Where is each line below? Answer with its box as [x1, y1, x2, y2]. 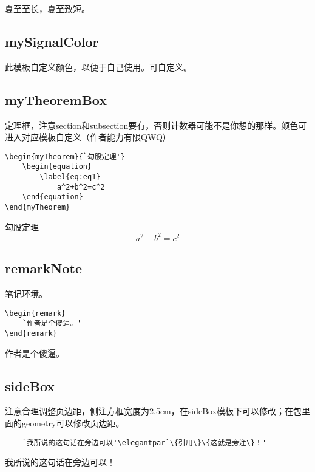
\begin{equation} [22, 162, 92, 171]
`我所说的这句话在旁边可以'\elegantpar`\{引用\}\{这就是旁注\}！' [22, 438, 267, 447]
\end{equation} [22, 193, 83, 202]
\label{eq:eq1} [39, 173, 101, 182]
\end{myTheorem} [5, 203, 70, 212]
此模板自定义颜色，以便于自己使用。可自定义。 [5, 60, 192, 73]
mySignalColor [5, 32, 99, 50]
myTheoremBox [5, 90, 107, 109]
